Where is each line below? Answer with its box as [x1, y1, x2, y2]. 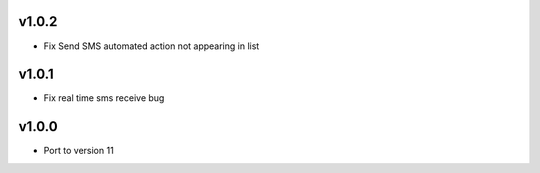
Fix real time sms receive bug [43, 92, 165, 104]
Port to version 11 [43, 145, 114, 157]
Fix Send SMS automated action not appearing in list [43, 40, 260, 52]
